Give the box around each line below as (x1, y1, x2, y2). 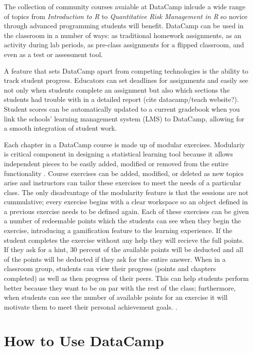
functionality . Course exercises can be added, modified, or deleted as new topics (4, 168, 244, 178)
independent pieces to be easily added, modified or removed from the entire (4, 158, 229, 168)
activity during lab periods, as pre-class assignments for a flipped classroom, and (4, 39, 244, 50)
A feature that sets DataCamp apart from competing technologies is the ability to (4, 65, 249, 76)
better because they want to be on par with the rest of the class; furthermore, (4, 282, 236, 293)
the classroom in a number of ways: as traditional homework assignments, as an (4, 30, 242, 40)
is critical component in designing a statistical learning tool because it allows (4, 149, 233, 159)
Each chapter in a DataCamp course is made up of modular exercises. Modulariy (4, 139, 245, 149)
